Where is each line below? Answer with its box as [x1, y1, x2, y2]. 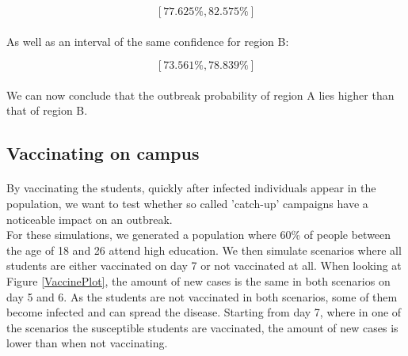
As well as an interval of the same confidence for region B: [6, 32, 289, 49]
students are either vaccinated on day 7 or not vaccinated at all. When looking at [6, 257, 402, 274]
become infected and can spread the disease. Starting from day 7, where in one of [6, 304, 402, 320]
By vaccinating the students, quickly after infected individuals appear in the [6, 180, 376, 196]
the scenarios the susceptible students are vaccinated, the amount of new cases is [6, 319, 398, 335]
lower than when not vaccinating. [6, 335, 168, 351]
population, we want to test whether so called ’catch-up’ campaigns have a [6, 195, 368, 211]
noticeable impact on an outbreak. [6, 210, 173, 227]
